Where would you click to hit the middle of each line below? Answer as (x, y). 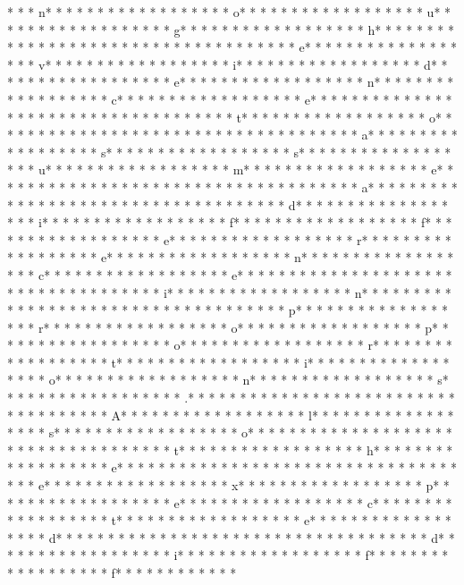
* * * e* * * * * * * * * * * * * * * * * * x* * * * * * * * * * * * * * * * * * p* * (228, 485)
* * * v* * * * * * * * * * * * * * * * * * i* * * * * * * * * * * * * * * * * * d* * (228, 64)
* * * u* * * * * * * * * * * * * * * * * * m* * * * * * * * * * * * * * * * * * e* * (231, 170)
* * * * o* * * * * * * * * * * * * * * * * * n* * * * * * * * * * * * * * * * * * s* (228, 380)
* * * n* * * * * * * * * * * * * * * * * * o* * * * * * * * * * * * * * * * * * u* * (229, 12)
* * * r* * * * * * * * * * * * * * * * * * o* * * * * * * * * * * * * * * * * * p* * (228, 327)
